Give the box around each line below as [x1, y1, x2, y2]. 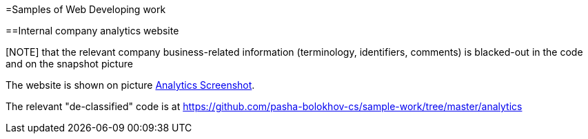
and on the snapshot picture [6, 58, 133, 69]
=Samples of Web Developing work [6, 3, 166, 15]
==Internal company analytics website [6, 25, 179, 36]
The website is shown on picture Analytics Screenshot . [6, 79, 255, 91]
